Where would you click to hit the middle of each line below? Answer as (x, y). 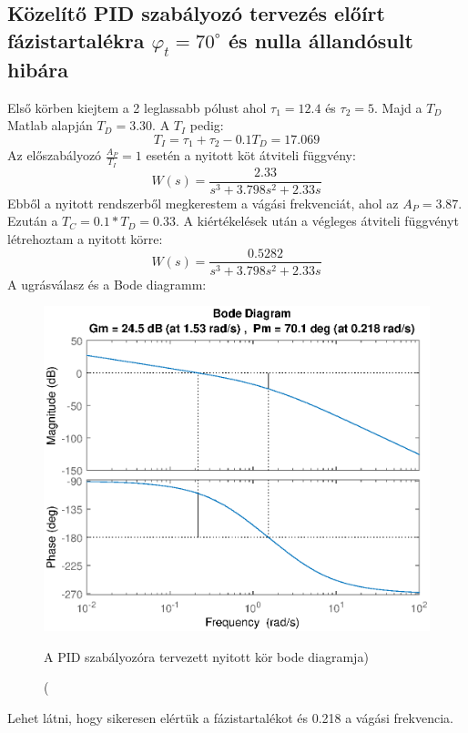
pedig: (207, 125)
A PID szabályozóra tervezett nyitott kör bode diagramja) (206, 656)
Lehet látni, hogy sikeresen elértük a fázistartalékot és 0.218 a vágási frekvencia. (230, 718)
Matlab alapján (50, 125)
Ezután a (33, 221)
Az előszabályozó (55, 155)
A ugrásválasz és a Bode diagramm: (107, 284)
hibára (38, 69)
